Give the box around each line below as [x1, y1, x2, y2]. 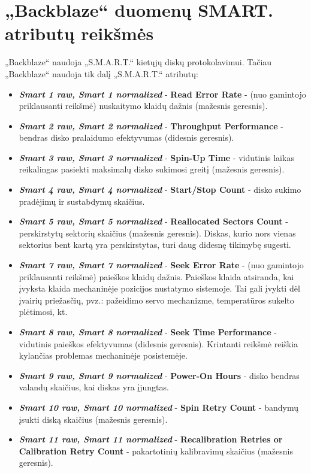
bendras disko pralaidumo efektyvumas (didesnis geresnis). [19, 131, 234, 144]
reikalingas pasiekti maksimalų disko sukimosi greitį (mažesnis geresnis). [19, 163, 285, 175]
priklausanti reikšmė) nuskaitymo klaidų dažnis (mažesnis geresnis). [19, 99, 268, 112]
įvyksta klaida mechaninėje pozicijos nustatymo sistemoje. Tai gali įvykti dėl [19, 282, 300, 295]
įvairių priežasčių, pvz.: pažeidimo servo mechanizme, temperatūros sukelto [19, 293, 294, 306]
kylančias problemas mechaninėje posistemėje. [19, 349, 188, 362]
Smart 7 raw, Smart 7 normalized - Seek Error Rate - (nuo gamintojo [19, 259, 304, 271]
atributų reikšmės [5, 21, 154, 46]
